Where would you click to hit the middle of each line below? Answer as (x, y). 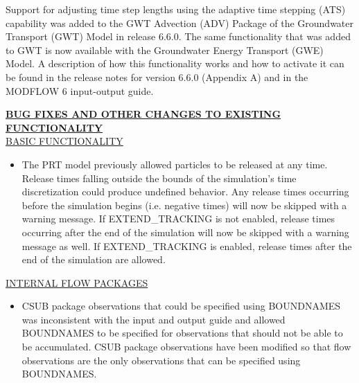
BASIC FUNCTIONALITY (64, 141)
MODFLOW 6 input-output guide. (80, 90)
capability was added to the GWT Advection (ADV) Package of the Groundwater (180, 23)
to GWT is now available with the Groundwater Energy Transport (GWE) (165, 50)
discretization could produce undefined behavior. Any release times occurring (185, 191)
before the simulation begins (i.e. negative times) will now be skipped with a (184, 205)
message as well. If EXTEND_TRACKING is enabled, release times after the (187, 246)
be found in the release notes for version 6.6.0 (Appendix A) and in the (157, 77)
